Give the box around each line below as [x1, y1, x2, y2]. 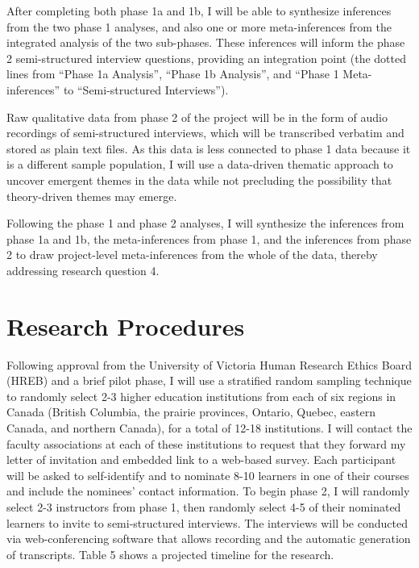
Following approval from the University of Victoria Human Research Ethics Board [6, 356, 412, 373]
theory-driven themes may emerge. [6, 187, 177, 204]
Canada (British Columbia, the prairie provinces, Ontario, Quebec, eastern [6, 403, 376, 420]
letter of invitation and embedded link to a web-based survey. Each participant [6, 451, 396, 468]
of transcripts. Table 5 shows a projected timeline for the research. [6, 545, 334, 562]
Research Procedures [6, 309, 245, 342]
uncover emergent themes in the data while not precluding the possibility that [6, 171, 392, 188]
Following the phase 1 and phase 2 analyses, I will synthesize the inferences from [6, 215, 404, 232]
